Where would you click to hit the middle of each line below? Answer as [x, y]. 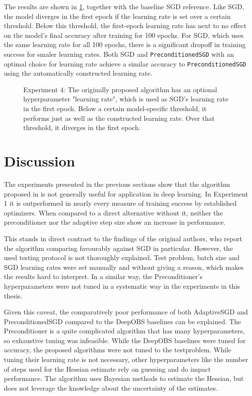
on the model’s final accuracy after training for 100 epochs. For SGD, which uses [124, 35]
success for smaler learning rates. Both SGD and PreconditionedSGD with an [119, 54]
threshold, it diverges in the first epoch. [82, 127]
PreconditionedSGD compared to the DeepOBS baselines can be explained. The [123, 321]
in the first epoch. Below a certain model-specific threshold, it [115, 108]
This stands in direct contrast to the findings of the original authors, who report [123, 238]
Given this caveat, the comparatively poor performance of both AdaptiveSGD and [126, 312]
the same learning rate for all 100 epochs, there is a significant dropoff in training [125, 44]
